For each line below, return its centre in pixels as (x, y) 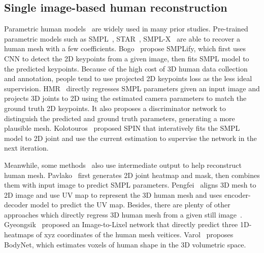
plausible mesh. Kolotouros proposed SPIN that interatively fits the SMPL (122, 128)
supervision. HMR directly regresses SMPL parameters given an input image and (132, 88)
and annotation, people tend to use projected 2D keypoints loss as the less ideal (128, 78)
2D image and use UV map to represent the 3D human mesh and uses (113, 194)
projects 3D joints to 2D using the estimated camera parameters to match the (125, 98)
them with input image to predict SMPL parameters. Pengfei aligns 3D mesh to (130, 185)
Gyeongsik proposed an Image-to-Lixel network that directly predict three (121, 224)
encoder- (238, 194)
